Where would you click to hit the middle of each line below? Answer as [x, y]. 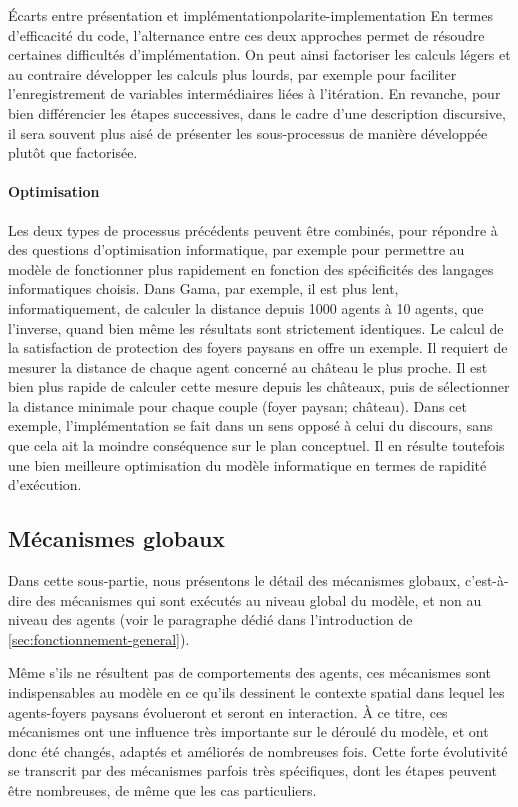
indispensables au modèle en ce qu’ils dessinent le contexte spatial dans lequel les [256, 692]
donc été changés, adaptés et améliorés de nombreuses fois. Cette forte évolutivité [258, 750]
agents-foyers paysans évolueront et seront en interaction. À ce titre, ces [228, 711]
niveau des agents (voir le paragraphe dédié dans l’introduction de [210, 619]
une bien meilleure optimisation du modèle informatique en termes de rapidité [247, 464]
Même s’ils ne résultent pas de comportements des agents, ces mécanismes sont [250, 672]
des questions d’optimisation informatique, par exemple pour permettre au [236, 249]
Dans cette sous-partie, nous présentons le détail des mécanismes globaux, [234, 580]
